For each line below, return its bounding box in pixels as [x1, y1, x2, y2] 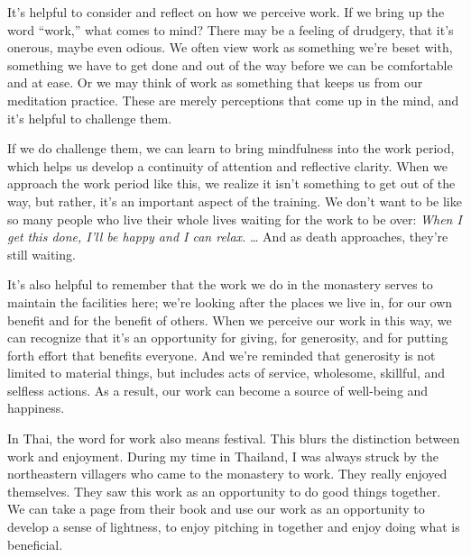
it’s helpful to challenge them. [7, 108, 172, 127]
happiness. [7, 398, 65, 417]
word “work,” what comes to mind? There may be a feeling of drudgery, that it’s [7, 20, 454, 39]
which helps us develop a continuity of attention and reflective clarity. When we [7, 156, 448, 175]
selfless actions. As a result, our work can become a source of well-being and [7, 380, 429, 399]
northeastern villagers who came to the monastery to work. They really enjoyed [7, 464, 448, 483]
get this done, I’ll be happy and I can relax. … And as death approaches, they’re [7, 227, 448, 246]
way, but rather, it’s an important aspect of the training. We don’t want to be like [7, 191, 462, 210]
